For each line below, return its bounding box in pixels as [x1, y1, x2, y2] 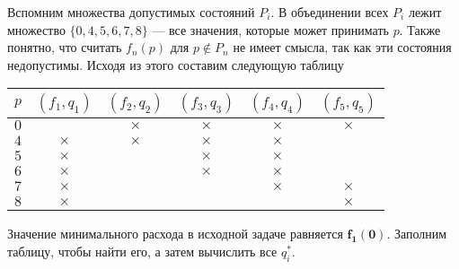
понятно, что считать [7, 38, 122, 56]
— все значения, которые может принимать [152, 20, 389, 39]
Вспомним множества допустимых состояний [7, 3, 255, 21]
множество [7, 20, 66, 39]
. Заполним [386, 224, 447, 243]
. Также [399, 20, 441, 39]
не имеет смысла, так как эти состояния [233, 38, 452, 56]
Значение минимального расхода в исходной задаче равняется [7, 224, 343, 243]
